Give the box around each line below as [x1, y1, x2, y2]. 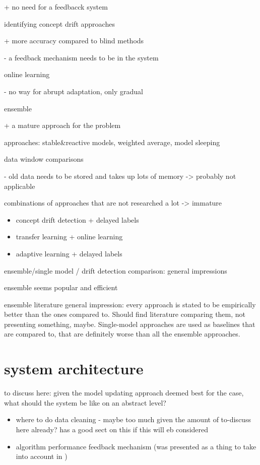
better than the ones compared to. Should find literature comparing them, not [4, 309, 246, 319]
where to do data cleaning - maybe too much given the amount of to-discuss [16, 414, 251, 425]
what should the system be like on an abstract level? [4, 397, 166, 408]
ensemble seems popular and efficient [4, 282, 118, 293]
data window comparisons [4, 154, 84, 164]
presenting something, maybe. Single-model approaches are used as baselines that [4, 318, 255, 329]
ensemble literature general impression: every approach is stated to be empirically [4, 299, 256, 309]
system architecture [4, 358, 144, 379]
